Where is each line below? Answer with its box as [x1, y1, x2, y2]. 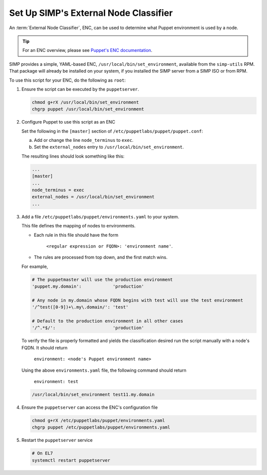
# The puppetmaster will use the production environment [32, 277, 173, 282]
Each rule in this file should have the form [34, 232, 119, 238]
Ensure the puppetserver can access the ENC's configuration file [21, 404, 158, 410]
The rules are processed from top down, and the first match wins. [34, 255, 168, 260]
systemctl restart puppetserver [32, 457, 111, 463]
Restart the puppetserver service [21, 437, 93, 443]
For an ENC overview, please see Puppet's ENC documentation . [22, 47, 153, 53]
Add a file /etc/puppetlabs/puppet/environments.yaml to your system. [21, 214, 179, 219]
